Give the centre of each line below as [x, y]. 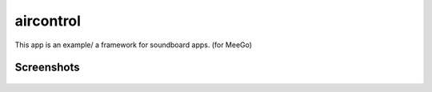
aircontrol [48, 21]
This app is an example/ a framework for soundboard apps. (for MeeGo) [133, 45]
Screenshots [47, 68]
